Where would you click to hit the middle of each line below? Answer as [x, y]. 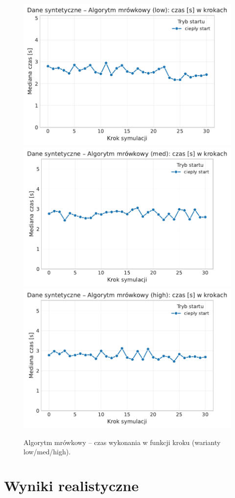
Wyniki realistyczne [71, 485]
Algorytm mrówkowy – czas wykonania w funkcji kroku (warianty [122, 442]
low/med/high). [47, 452]
